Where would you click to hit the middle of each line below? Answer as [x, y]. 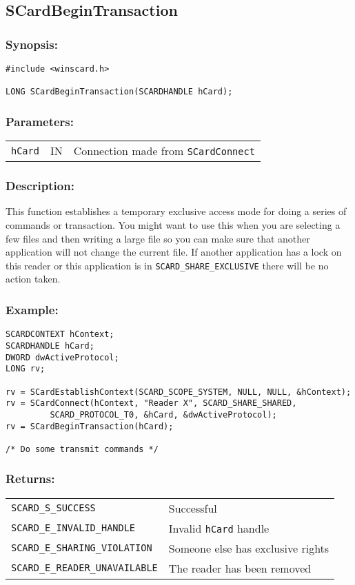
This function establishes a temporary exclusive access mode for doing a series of [176, 211]
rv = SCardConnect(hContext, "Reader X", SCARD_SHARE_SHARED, [151, 403]
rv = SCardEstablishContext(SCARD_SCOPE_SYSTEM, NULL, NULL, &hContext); [179, 392]
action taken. [33, 279]
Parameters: [40, 121]
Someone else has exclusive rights [249, 548]
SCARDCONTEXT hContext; [60, 335]
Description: [40, 186]
